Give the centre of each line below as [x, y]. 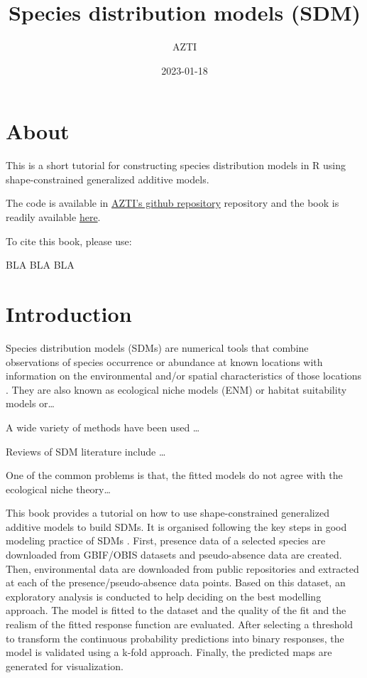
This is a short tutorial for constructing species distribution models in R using [176, 165]
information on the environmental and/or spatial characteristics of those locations [184, 376]
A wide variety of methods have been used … [103, 427]
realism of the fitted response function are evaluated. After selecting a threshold [180, 624]
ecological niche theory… [58, 489]
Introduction [69, 313]
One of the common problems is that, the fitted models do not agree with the [174, 475]
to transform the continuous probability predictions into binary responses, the [175, 638]
